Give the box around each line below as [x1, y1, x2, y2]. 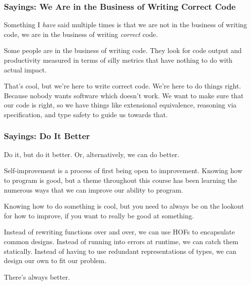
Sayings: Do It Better [4, 130, 90, 142]
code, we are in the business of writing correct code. [4, 29, 158, 39]
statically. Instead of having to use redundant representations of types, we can [4, 246, 236, 256]
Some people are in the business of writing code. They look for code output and [4, 45, 242, 55]
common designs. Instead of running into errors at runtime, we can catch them [4, 236, 238, 246]
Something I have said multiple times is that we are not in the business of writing [4, 19, 247, 30]
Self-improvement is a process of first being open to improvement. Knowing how [4, 165, 243, 176]
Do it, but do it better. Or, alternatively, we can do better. [4, 149, 179, 159]
